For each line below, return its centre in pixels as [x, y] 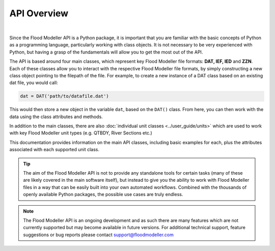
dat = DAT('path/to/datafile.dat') [64, 96]
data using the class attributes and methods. [56, 117]
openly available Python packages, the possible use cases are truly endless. [103, 194]
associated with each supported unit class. [54, 150]
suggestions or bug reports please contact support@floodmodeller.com [99, 235]
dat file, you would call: [34, 83]
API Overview [39, 13]
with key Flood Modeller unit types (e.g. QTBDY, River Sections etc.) [81, 133]
